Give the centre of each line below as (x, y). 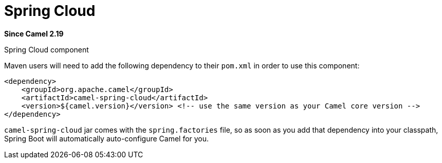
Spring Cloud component (47, 49)
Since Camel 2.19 (34, 33)
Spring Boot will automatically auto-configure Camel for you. (107, 138)
